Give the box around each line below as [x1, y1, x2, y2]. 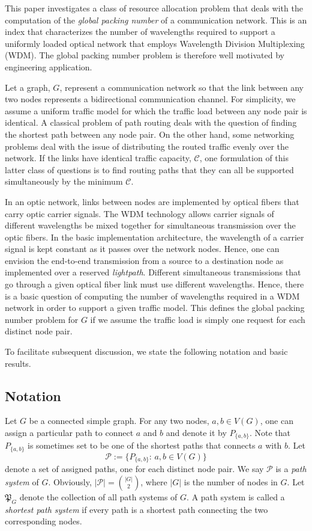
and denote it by [166, 426, 227, 439]
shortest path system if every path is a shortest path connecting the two [5, 503, 268, 515]
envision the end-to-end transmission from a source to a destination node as [5, 254, 284, 266]
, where [140, 475, 167, 488]
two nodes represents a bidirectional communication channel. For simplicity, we [5, 93, 296, 105]
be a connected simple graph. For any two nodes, [29, 414, 209, 427]
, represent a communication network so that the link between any [59, 81, 304, 93]
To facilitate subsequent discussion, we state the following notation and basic [5, 345, 288, 358]
